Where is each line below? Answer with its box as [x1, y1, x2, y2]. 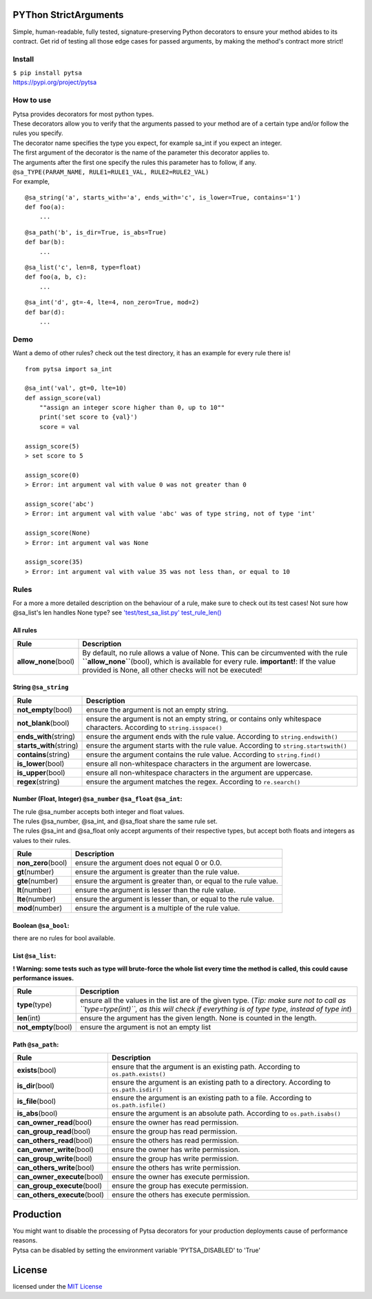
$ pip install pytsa [12, 69, 83, 77]
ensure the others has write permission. [111, 1163, 241, 1173]
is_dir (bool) [17, 1080, 55, 1090]
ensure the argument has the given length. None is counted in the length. [80, 1013, 317, 1023]
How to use [12, 95, 52, 105]
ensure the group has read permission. [111, 1127, 238, 1136]
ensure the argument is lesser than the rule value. [74, 885, 236, 895]
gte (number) [17, 876, 59, 886]
